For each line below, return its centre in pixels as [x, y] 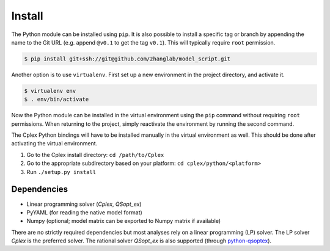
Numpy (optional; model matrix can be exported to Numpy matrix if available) [124, 221]
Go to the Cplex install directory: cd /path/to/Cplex [95, 155]
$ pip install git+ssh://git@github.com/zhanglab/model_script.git [127, 59]
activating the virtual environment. [54, 144]
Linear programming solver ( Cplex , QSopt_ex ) [84, 204]
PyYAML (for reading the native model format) [85, 212]
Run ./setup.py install [61, 172]
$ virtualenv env [50, 91]
